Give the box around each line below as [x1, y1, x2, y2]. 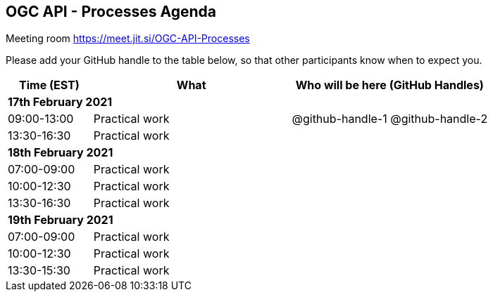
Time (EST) [19, 78, 80, 93]
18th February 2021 [8, 145, 113, 160]
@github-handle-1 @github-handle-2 [292, 112, 488, 126]
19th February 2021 [8, 213, 113, 227]
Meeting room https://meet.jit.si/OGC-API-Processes [6, 32, 250, 45]
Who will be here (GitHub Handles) [295, 78, 484, 93]
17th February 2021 [8, 95, 113, 110]
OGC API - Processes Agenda [6, 3, 217, 20]
